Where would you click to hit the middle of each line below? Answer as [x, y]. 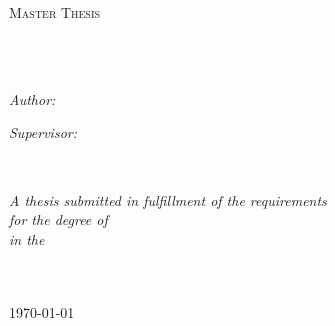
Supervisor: [43, 132]
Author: [32, 98]
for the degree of [58, 219]
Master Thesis [55, 12]
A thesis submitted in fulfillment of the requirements [168, 199]
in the [27, 238]
